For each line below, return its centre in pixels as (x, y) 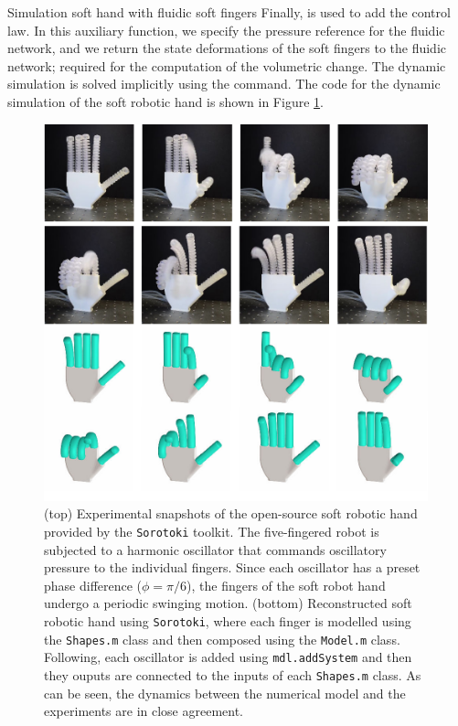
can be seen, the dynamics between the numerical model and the (225, 693)
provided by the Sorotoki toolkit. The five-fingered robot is (212, 531)
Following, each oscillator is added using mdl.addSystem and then (228, 657)
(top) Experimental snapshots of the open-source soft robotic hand (231, 513)
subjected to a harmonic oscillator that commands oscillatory (215, 549)
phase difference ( (93, 585)
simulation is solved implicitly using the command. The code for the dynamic (224, 84)
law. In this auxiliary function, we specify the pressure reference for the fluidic (226, 30)
